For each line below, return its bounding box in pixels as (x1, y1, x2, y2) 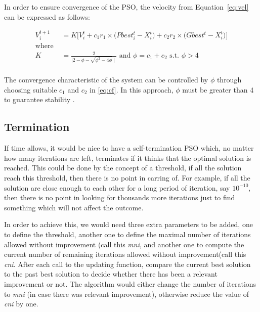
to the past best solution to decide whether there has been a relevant (4, 269, 218, 279)
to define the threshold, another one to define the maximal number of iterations (4, 229, 251, 239)
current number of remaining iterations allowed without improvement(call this (4, 249, 246, 259)
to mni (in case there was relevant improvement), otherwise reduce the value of (4, 288, 249, 299)
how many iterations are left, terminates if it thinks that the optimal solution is (4, 152, 251, 163)
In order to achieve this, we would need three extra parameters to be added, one (4, 219, 253, 230)
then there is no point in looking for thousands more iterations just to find (4, 192, 235, 203)
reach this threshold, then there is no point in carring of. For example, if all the (4, 172, 250, 183)
